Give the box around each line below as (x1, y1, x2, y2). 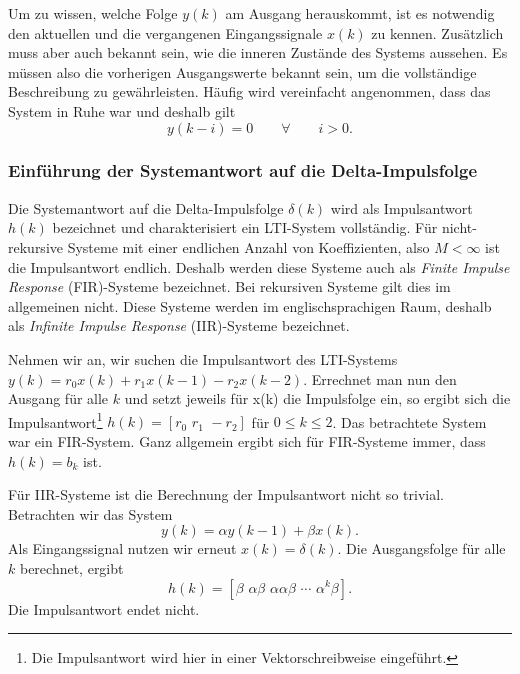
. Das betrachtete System (332, 411, 487, 432)
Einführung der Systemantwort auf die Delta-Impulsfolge (8, 158, 478, 183)
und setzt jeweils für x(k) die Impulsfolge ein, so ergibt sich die (124, 388, 511, 409)
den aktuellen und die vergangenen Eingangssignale (8, 22, 323, 43)
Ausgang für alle (8, 388, 109, 409)
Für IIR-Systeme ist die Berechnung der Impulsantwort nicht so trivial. (8, 484, 444, 505)
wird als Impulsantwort (330, 197, 473, 218)
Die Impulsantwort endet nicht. (8, 598, 200, 619)
